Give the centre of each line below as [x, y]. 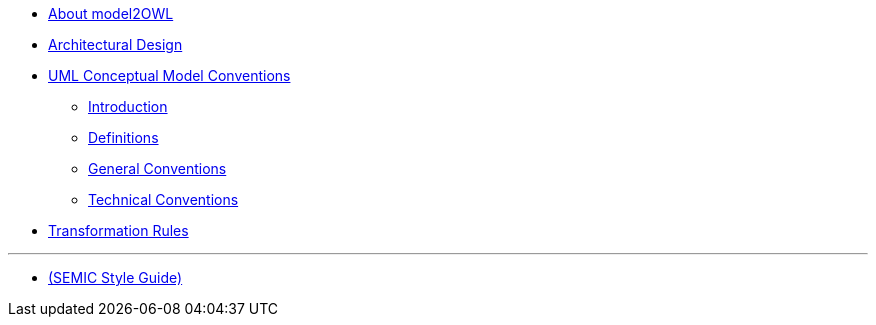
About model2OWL [111, 13]
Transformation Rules [118, 230]
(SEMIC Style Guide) [115, 277]
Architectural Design [115, 44]
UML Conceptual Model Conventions [169, 75]
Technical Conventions [163, 199]
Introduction [128, 106]
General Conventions [157, 168]
